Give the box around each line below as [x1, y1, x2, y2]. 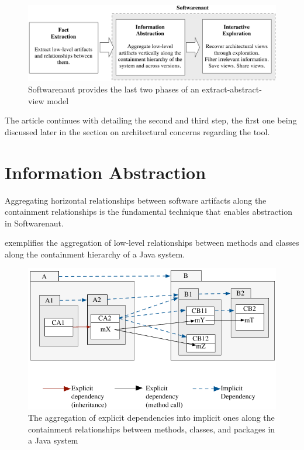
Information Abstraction [5, 160, 206, 184]
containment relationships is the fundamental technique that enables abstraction [5, 205, 293, 218]
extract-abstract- [202, 83, 262, 95]
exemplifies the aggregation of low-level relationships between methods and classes [5, 236, 299, 249]
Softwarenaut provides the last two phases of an [28, 83, 199, 95]
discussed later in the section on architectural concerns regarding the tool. [5, 125, 270, 138]
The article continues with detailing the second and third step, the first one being [5, 114, 297, 126]
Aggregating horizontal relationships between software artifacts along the [5, 194, 267, 206]
